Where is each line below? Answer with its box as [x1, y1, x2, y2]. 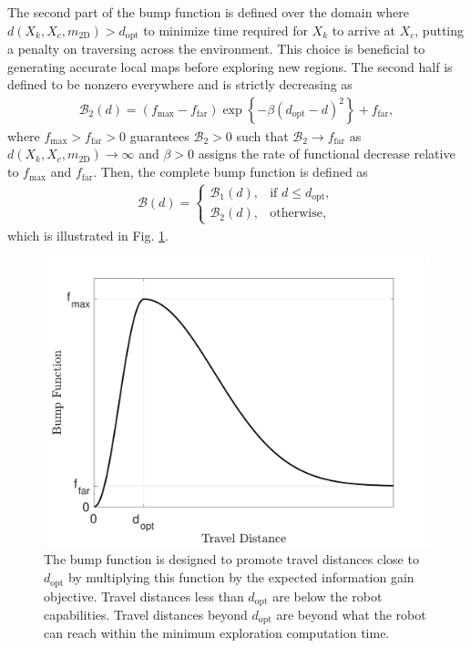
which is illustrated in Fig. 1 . [7, 225, 169, 244]
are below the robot [272, 586, 383, 605]
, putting [415, 20, 465, 39]
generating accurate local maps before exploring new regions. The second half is [7, 57, 453, 76]
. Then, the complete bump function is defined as [93, 162, 368, 181]
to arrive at [332, 20, 396, 39]
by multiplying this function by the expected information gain [67, 568, 415, 587]
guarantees [129, 126, 189, 145]
